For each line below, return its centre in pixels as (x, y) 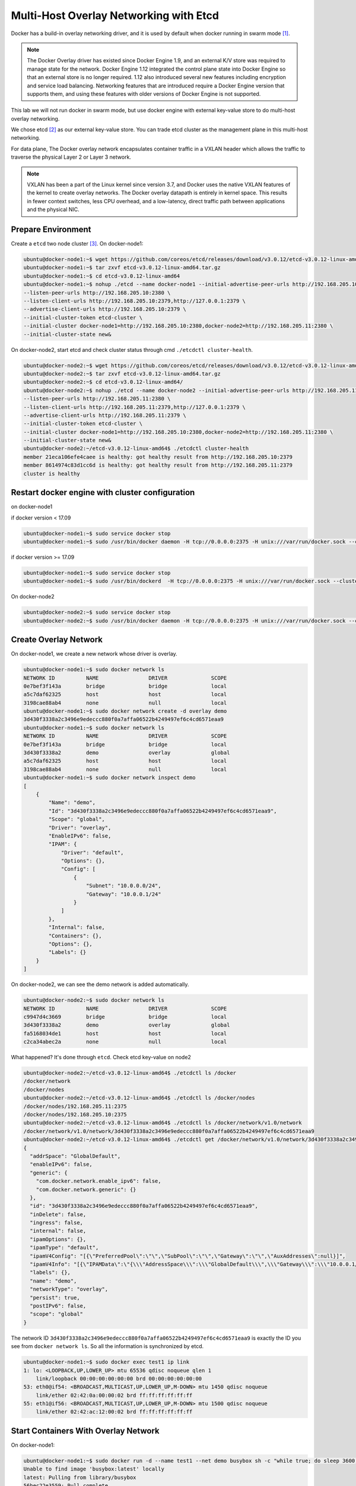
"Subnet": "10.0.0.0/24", (124, 886)
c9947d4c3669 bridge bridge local (125, 1017)
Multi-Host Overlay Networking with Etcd (115, 15)
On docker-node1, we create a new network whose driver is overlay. (94, 654)
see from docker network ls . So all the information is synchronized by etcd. (107, 1346)
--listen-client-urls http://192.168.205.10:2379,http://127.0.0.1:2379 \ (135, 301)
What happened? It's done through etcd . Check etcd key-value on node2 (101, 1057)
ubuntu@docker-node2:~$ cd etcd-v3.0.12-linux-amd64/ (103, 382)
